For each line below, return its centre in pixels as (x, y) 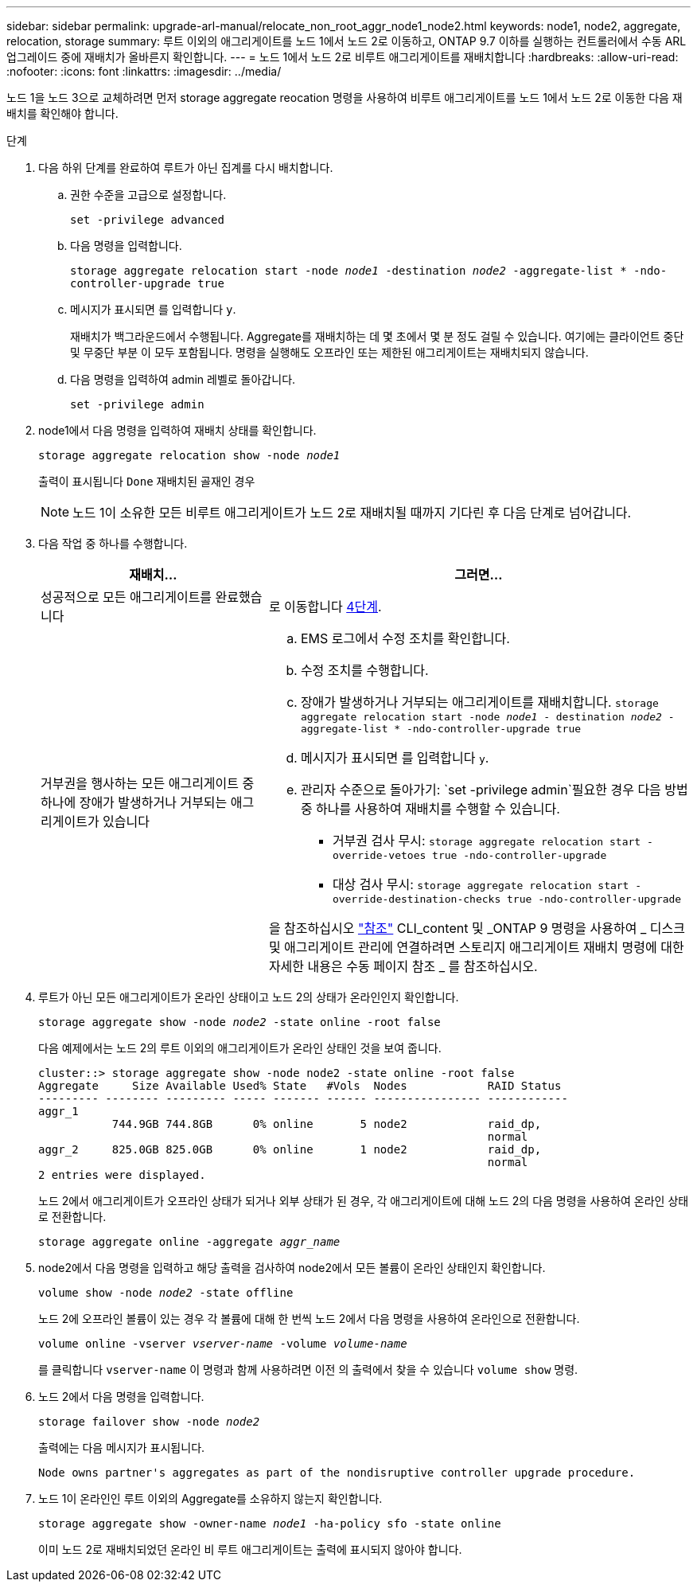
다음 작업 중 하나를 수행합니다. (113, 543)
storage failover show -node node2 (149, 1422)
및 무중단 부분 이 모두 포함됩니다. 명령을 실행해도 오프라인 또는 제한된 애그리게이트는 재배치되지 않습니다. (329, 352)
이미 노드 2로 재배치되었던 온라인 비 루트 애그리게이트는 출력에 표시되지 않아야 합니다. (250, 1549)
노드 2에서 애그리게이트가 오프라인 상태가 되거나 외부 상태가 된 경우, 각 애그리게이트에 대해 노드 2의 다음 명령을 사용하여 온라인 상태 (364, 1201)
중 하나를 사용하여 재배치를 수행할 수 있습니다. (430, 809)
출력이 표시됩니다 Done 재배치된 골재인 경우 (147, 481)
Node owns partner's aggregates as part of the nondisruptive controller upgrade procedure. (337, 1473)
